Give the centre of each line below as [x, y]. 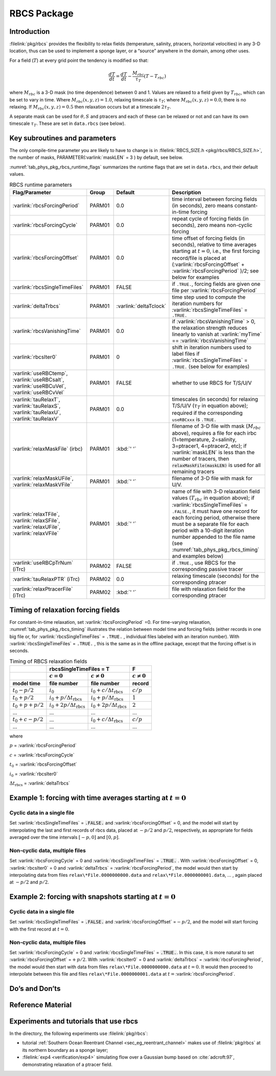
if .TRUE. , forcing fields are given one [216, 284]
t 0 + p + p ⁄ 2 [28, 705]
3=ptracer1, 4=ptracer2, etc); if [209, 446]
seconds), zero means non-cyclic [212, 225]
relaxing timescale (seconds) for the [215, 576]
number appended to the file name [214, 537]
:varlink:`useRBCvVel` [39, 393]
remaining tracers [193, 471]
